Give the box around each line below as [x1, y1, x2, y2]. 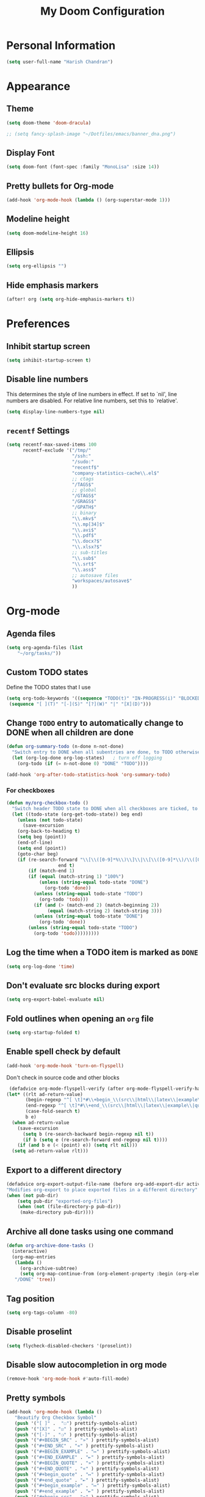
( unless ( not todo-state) [17, 817, 84, 823]
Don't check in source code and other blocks [6, 1073, 120, 1081]
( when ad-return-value [12, 1119, 70, 1126]
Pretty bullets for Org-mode [6, 181, 114, 191]
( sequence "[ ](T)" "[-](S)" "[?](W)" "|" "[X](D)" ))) [9, 701, 151, 707]
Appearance [6, 79, 71, 93]
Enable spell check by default [6, 1046, 121, 1057]
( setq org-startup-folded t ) [6, 1030, 81, 1036]
